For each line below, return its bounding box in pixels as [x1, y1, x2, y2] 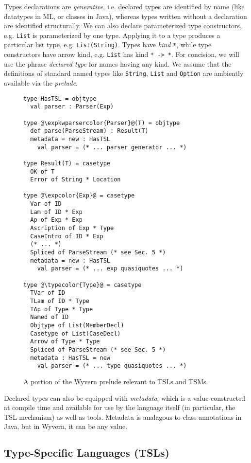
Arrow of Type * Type [30, 338, 100, 345]
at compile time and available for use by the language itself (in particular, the [4, 402, 235, 412]
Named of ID [30, 314, 69, 321]
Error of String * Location [30, 176, 121, 183]
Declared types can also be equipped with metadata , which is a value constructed [4, 392, 245, 403]
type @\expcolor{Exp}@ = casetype [23, 192, 135, 199]
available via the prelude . [4, 78, 78, 88]
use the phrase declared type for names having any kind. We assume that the [4, 58, 232, 69]
